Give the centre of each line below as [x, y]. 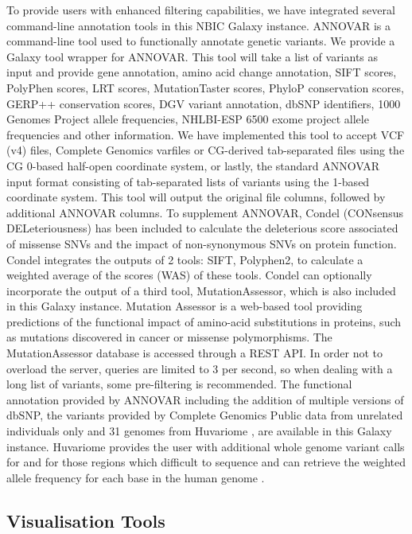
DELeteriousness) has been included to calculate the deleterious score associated [202, 228]
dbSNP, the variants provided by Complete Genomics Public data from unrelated [205, 415]
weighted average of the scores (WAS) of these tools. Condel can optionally [189, 275]
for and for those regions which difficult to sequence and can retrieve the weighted [206, 462]
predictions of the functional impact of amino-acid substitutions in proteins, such [204, 321]
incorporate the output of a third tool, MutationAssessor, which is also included [201, 290]
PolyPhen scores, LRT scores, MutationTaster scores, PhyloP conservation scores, [205, 87]
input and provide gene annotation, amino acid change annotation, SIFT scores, [202, 72]
